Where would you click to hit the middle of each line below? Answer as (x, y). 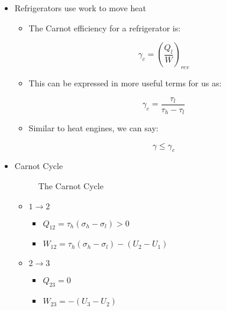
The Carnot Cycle (71, 186)
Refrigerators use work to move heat (80, 8)
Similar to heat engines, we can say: (93, 128)
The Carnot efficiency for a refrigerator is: (105, 27)
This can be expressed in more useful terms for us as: (125, 82)
